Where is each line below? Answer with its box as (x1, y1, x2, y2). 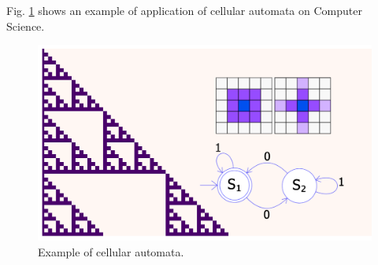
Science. (6, 17, 45, 34)
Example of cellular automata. (38, 243, 184, 259)
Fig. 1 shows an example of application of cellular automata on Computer (6, 2, 362, 18)
